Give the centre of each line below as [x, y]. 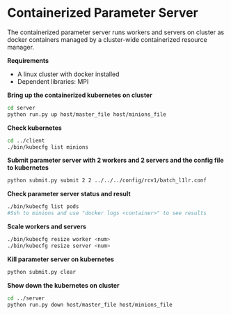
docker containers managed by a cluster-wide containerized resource [107, 39]
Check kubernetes [35, 128]
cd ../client [26, 140]
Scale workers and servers [47, 227]
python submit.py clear [42, 272]
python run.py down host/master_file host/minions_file [90, 305]
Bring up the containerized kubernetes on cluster [80, 95]
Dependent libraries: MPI [53, 81]
